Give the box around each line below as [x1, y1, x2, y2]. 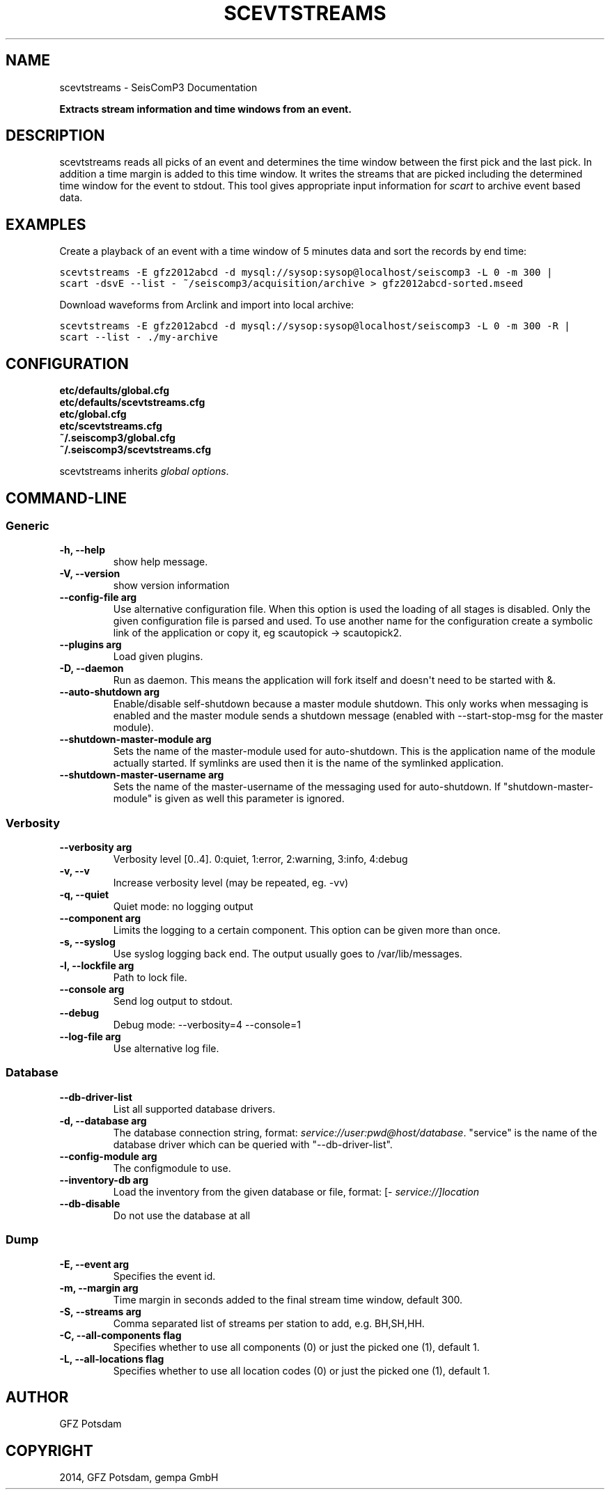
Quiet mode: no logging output [113, 900, 253, 913]
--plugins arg [59, 639, 122, 651]
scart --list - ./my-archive [59, 331, 218, 343]
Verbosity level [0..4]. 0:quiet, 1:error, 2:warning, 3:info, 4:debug [113, 853, 408, 866]
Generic [6, 518, 49, 533]
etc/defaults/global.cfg [59, 384, 170, 397]
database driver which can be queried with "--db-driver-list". [113, 1138, 393, 1150]
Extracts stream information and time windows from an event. [59, 102, 352, 115]
